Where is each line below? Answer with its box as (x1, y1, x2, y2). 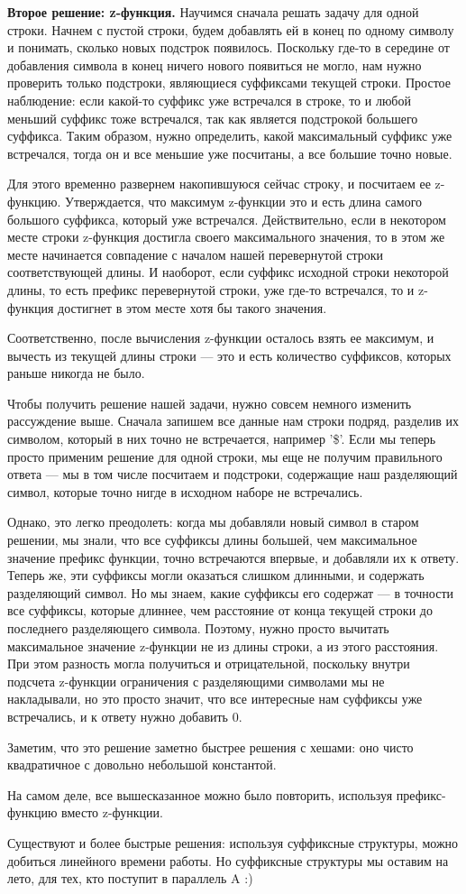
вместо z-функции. (61, 803, 163, 822)
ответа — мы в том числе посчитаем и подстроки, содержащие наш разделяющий (7, 465, 458, 484)
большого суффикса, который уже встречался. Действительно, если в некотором (7, 209, 446, 228)
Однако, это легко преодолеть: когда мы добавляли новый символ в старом (7, 512, 419, 531)
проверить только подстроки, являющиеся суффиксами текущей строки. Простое (7, 73, 451, 92)
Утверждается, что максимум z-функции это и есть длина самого (65, 191, 423, 210)
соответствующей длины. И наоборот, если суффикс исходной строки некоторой (7, 263, 449, 281)
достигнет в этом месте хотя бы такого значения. (58, 298, 327, 317)
